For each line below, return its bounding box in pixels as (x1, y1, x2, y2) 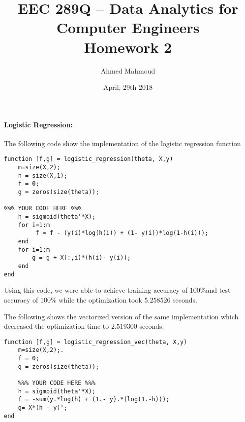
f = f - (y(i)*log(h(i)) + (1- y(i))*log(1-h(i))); (35, 230, 209, 237)
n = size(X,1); (18, 172, 67, 179)
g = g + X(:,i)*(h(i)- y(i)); (32, 254, 131, 262)
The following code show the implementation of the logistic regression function (4, 138, 241, 148)
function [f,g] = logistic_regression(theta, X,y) (4, 155, 173, 163)
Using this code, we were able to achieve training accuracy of (4, 285, 188, 295)
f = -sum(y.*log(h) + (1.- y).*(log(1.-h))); (18, 396, 170, 403)
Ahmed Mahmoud (100, 65, 155, 76)
